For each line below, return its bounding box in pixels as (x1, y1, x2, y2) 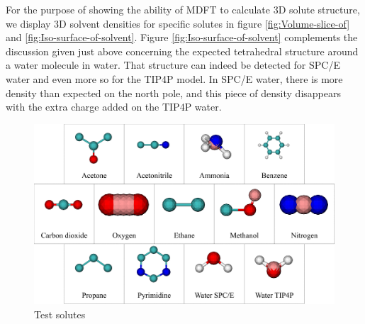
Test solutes (34, 306, 86, 321)
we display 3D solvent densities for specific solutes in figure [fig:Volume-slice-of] (6, 16, 350, 30)
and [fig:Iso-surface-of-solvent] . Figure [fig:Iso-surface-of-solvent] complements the (6, 30, 358, 45)
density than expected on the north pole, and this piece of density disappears (6, 85, 341, 100)
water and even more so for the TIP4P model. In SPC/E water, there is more (6, 71, 343, 86)
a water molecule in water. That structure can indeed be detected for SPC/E (6, 57, 340, 72)
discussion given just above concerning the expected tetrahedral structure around (6, 43, 359, 58)
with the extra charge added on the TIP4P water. (6, 99, 222, 114)
